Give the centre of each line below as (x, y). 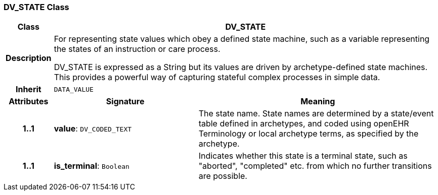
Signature (125, 102)
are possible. (223, 176)
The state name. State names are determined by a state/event (316, 114)
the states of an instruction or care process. (137, 49)
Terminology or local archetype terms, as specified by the (309, 134)
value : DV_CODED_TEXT (93, 129)
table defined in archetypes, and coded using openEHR (304, 124)
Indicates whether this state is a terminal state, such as (303, 156)
